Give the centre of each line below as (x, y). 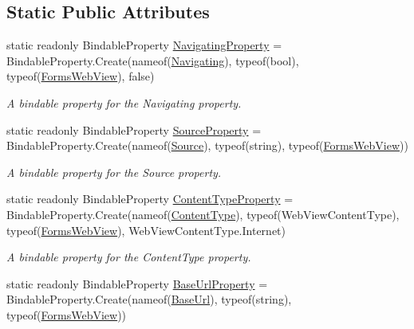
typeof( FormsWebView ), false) (81, 76)
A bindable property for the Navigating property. (124, 102)
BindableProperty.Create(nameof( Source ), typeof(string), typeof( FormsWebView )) (207, 145)
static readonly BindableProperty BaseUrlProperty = (137, 283)
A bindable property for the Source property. (114, 172)
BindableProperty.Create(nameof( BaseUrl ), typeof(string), (149, 299)
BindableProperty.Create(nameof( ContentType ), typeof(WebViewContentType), (203, 214)
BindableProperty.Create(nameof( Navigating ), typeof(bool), (153, 60)
